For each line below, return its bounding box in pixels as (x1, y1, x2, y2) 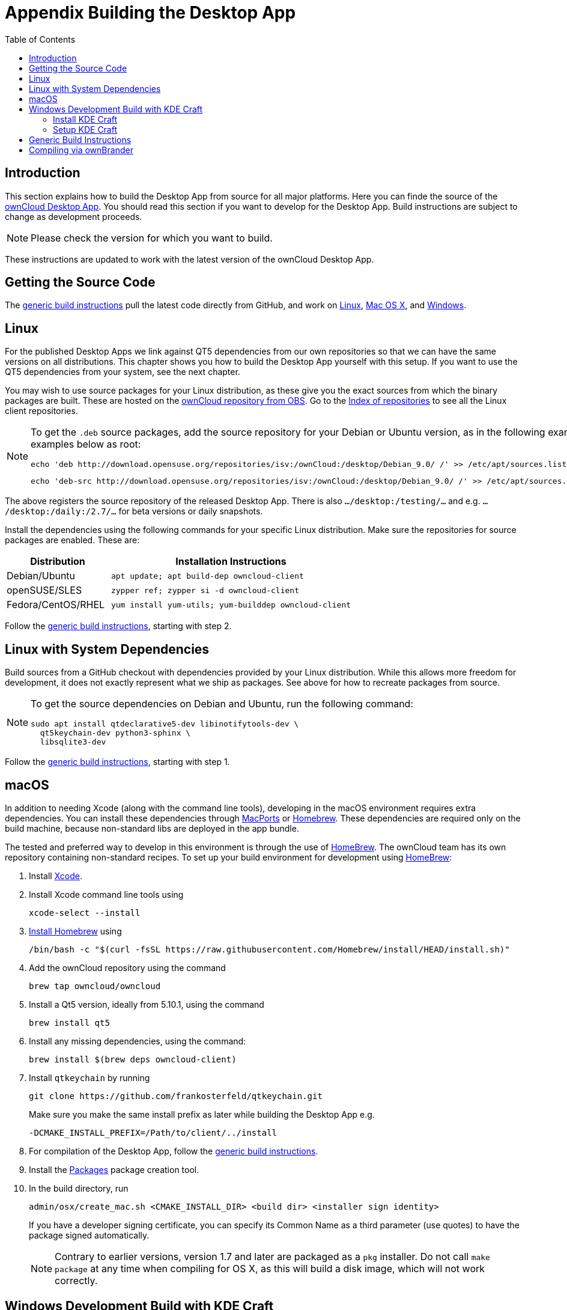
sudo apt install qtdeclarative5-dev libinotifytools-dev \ (31, 719, 299, 729)
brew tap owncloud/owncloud (29, 981, 161, 991)
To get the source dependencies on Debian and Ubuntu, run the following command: (31, 698, 414, 710)
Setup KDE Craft (53, 124, 118, 135)
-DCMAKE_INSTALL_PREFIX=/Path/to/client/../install (29, 1127, 277, 1138)
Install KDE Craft (53, 114, 118, 124)
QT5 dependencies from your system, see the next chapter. (5, 367, 240, 377)
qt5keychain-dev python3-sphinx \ (40, 728, 191, 738)
